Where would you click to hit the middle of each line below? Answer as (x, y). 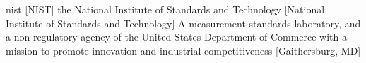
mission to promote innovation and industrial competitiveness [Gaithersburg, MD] (183, 50)
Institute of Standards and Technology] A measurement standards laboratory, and (183, 23)
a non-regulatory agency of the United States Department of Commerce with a (177, 37)
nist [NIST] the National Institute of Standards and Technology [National (165, 9)
